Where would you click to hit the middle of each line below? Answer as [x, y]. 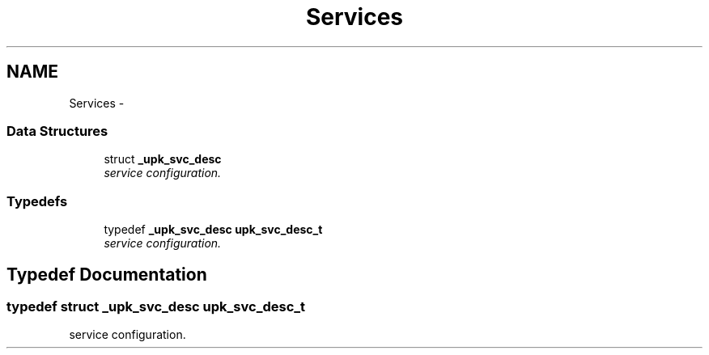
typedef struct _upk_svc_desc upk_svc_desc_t [156, 306]
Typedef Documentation [107, 274]
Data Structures [57, 131]
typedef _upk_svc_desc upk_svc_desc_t [213, 230]
